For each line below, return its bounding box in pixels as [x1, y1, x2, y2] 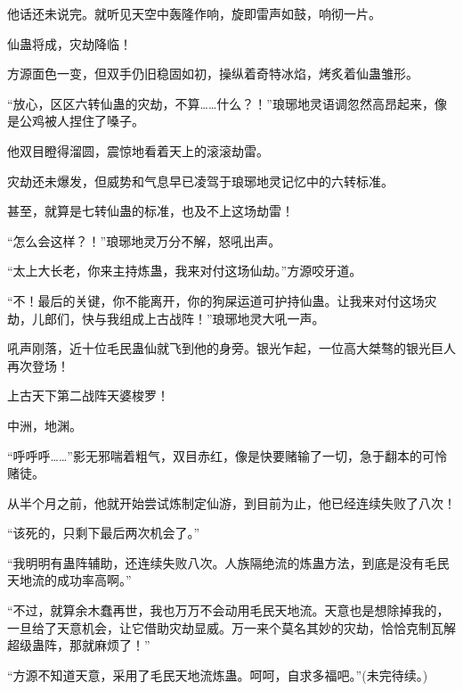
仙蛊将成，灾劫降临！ [7, 34, 132, 53]
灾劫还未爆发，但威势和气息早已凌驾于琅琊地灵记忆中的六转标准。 [7, 171, 394, 190]
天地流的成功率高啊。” [7, 571, 132, 589]
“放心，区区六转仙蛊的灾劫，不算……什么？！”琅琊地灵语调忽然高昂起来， [7, 94, 435, 112]
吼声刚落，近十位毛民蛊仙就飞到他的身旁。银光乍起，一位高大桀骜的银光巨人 [7, 339, 456, 358]
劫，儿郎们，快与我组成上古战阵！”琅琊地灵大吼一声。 [7, 308, 325, 327]
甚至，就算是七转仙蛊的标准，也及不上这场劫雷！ [7, 202, 294, 220]
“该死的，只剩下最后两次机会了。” [7, 523, 200, 542]
